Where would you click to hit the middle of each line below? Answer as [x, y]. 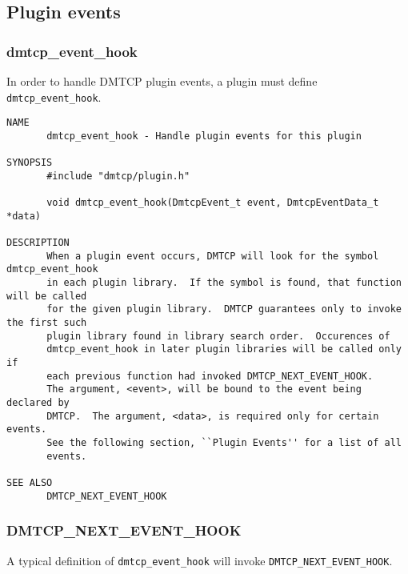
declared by [38, 403]
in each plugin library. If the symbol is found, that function [224, 283]
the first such [47, 323]
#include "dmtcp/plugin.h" [118, 176]
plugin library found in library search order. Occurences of [218, 336]
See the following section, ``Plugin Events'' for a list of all [224, 443]
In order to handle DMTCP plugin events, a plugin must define [162, 81]
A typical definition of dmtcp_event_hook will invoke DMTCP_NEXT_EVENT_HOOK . [200, 560]
